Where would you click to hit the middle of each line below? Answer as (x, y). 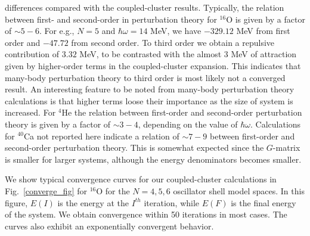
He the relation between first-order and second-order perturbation (182, 112)
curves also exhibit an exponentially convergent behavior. (109, 226)
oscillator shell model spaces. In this (239, 190)
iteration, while (172, 202)
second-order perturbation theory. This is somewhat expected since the (134, 147)
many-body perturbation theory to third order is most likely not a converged (145, 77)
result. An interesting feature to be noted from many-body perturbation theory (150, 89)
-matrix (286, 147)
